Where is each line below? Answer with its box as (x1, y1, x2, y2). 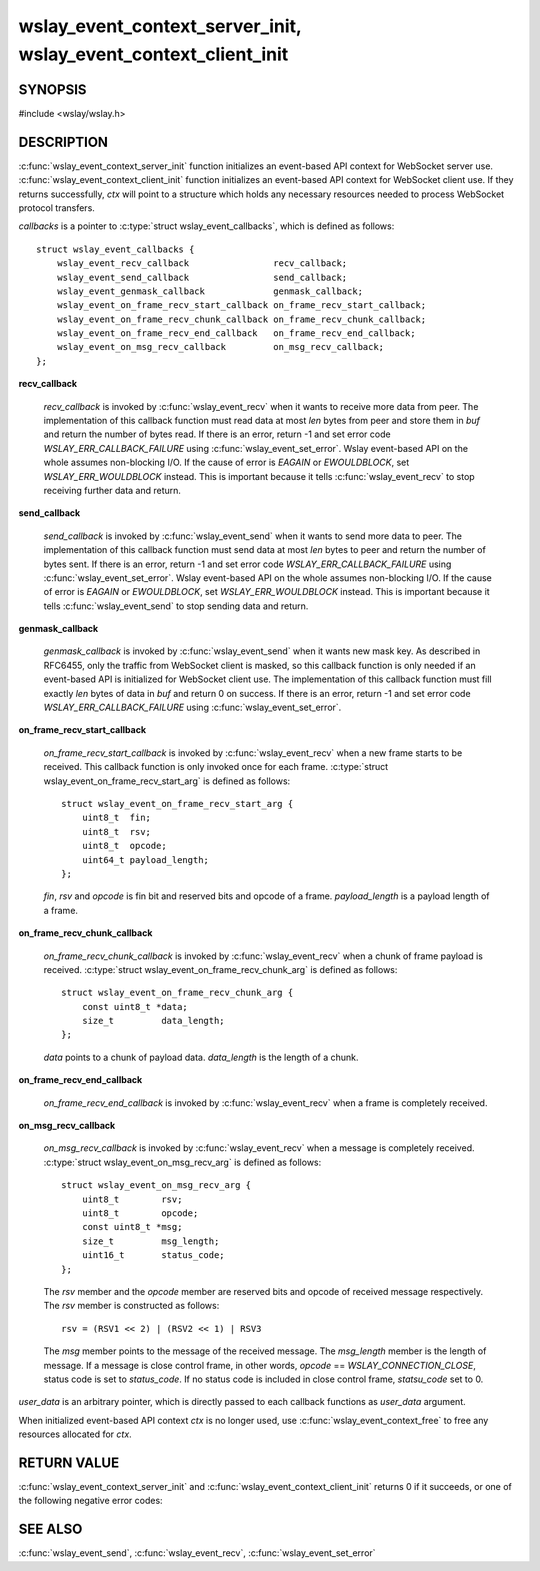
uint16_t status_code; (81, 1250, 225, 1261)
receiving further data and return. (43, 484, 182, 496)
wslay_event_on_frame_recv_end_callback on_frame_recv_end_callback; (56, 328, 416, 339)
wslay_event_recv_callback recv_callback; (56, 258, 348, 269)
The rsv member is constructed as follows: (43, 1300, 220, 1312)
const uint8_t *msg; (81, 1221, 183, 1233)
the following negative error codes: (18, 1495, 164, 1507)
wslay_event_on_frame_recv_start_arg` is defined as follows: (43, 775, 291, 787)
